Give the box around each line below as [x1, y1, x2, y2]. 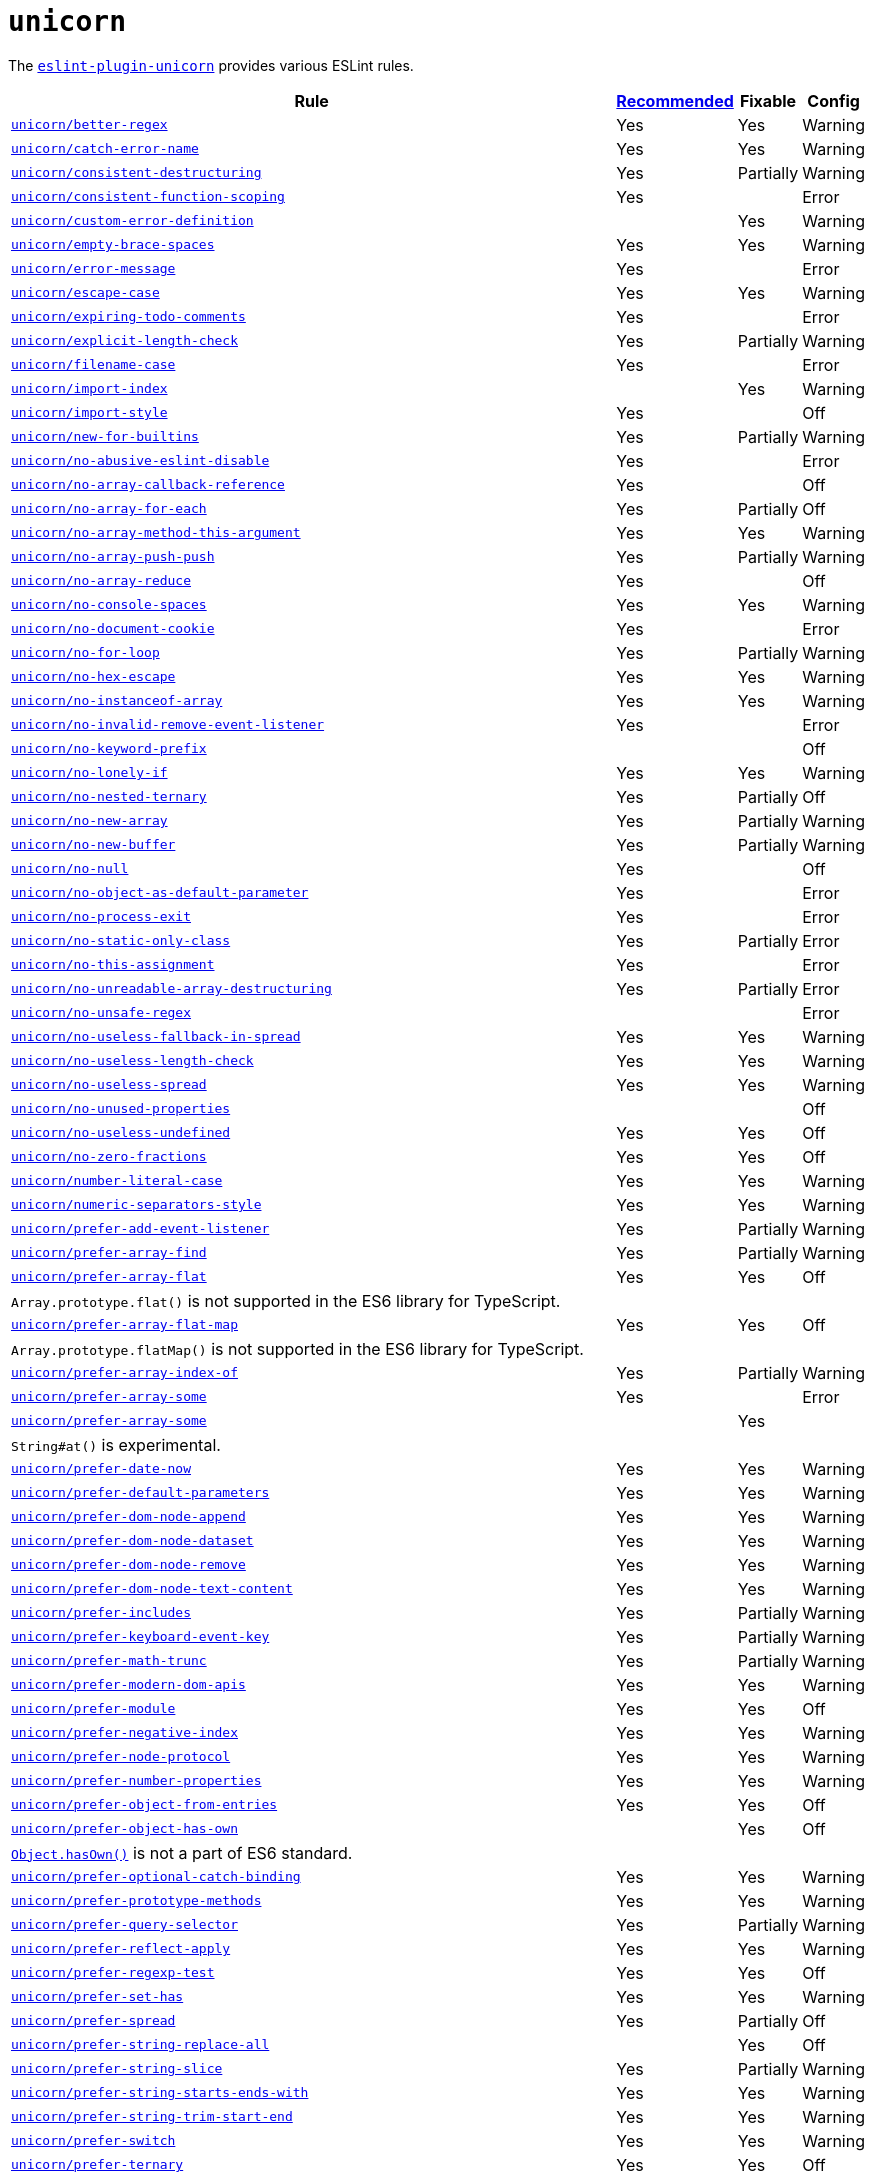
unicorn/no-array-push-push [11, 549, 215, 565]
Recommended [616, 90, 734, 111]
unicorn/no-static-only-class [11, 933, 231, 949]
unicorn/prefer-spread [11, 2013, 176, 2029]
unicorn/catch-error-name [11, 141, 199, 157]
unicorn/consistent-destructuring [11, 165, 262, 181]
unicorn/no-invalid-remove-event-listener [11, 717, 325, 733]
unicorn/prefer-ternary [11, 2157, 184, 2173]
